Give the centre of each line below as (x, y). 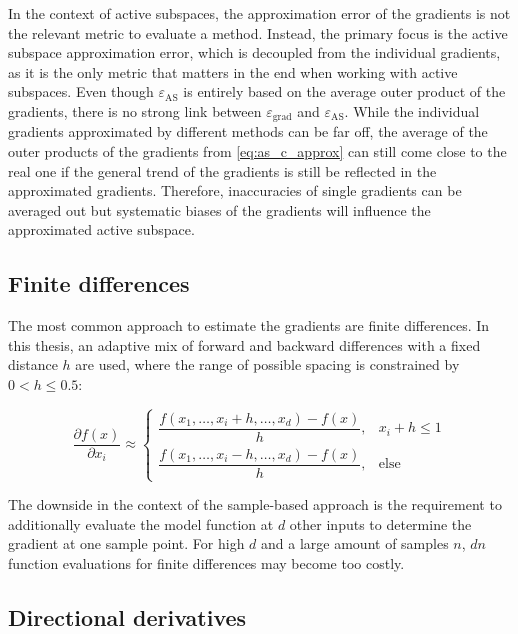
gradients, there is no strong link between (135, 110)
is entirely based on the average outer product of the (344, 91)
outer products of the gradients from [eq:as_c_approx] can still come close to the (257, 151)
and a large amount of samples (355, 543)
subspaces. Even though (81, 91)
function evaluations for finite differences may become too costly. (206, 563)
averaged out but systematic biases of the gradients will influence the (219, 209)
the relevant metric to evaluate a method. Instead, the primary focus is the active (258, 32)
